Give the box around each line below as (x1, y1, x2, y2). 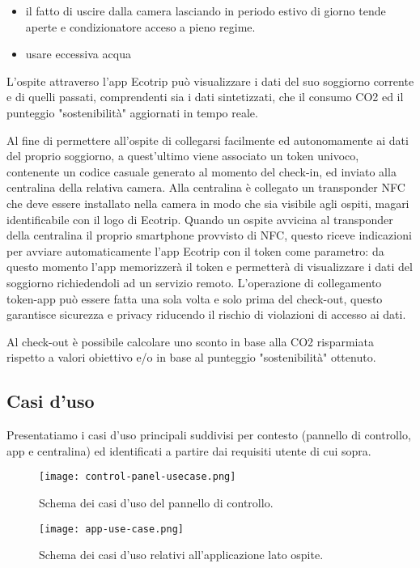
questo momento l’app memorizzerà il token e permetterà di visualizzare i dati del (6, 258, 413, 275)
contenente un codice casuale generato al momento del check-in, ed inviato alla (6, 163, 397, 180)
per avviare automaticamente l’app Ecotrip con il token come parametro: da (6, 242, 384, 259)
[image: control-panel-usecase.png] (39, 471, 236, 483)
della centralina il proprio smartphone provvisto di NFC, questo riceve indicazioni (6, 227, 412, 244)
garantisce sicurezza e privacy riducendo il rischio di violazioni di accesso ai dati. (6, 306, 406, 323)
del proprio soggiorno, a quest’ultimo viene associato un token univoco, (6, 147, 359, 164)
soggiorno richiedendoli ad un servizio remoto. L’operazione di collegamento (6, 273, 382, 290)
